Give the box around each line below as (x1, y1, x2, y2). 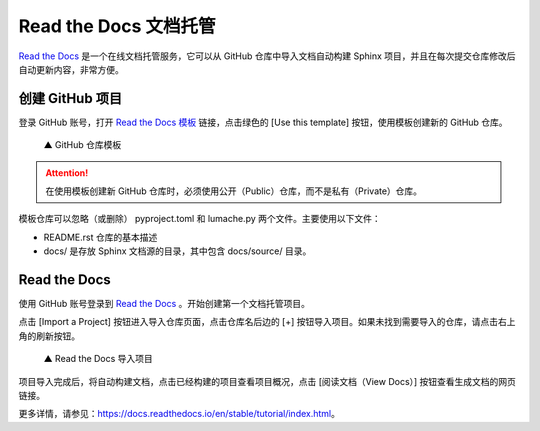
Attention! (45, 166, 89, 179)
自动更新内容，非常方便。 (18, 63, 124, 75)
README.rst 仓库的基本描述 (43, 231, 158, 243)
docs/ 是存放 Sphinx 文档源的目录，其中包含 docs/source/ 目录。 (43, 245, 312, 257)
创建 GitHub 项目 (18, 90, 123, 107)
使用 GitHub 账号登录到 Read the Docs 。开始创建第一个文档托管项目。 (18, 298, 310, 310)
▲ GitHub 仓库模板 (43, 139, 122, 151)
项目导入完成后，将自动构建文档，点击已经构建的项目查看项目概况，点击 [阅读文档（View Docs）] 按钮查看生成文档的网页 (18, 375, 517, 387)
